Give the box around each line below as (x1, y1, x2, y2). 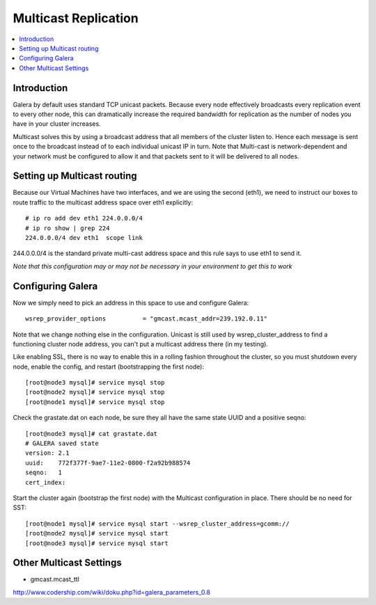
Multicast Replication (13, 10, 139, 26)
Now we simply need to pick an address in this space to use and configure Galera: (13, 298, 249, 307)
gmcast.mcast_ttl (30, 575, 80, 583)
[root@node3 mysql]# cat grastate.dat (25, 430, 158, 437)
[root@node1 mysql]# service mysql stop (25, 398, 165, 406)
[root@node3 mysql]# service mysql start (25, 539, 169, 547)
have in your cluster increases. (13, 120, 101, 128)
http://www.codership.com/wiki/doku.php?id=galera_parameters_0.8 (13, 588, 210, 596)
